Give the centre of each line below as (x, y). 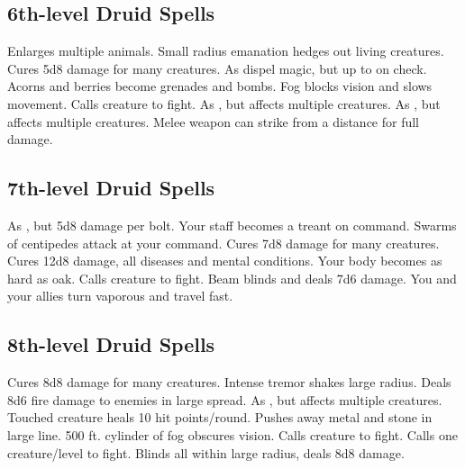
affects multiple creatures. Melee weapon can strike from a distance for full (214, 121)
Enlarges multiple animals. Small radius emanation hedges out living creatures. (226, 51)
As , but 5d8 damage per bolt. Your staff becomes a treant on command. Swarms (232, 225)
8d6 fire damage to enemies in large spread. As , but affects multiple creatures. (225, 399)
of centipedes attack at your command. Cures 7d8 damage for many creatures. (223, 243)
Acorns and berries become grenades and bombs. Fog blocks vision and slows (220, 86)
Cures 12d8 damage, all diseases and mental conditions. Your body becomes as (225, 261)
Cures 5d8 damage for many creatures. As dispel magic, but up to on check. (217, 68)
